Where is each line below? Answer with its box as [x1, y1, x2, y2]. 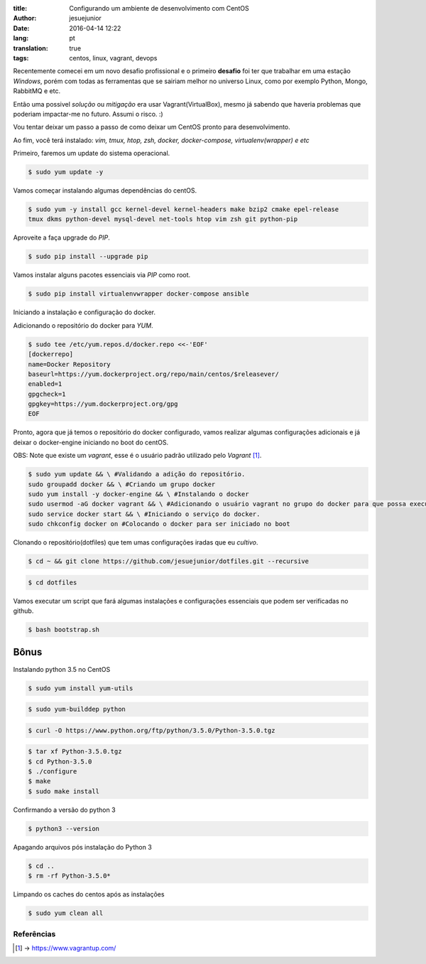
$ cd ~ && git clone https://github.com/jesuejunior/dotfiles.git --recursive [28, 557, 309, 565]
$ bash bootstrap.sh [28, 626, 99, 634]
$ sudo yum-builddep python [28, 705, 126, 714]
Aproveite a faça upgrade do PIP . [13, 233, 110, 242]
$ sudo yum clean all [28, 909, 104, 917]
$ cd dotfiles [28, 578, 77, 587]
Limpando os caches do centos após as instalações [13, 890, 165, 899]
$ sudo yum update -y [28, 168, 104, 176]
